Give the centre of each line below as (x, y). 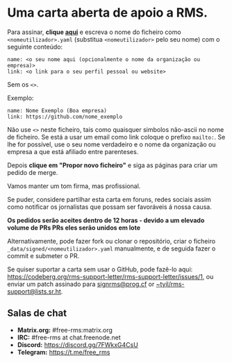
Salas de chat (37, 313)
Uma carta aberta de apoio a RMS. (108, 13)
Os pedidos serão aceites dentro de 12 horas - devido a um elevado (106, 220)
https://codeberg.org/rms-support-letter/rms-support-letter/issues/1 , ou (110, 276)
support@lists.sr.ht (34, 291)
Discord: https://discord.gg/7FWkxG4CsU (78, 344)
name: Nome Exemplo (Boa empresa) (57, 110)
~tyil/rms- (171, 284)
